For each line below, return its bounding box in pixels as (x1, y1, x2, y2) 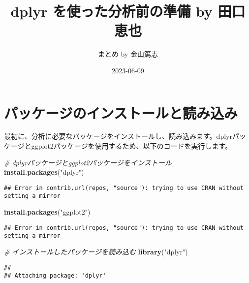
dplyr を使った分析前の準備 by (10, 1, 213, 21)
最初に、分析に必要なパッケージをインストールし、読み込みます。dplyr (4, 131, 232, 141)
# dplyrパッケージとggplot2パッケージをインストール (4, 157, 172, 167)
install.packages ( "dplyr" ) (4, 167, 84, 177)
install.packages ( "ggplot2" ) (4, 207, 91, 217)
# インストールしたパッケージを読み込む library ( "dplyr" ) (4, 247, 188, 257)
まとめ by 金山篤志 (97, 49, 158, 59)
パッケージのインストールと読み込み (4, 102, 238, 123)
